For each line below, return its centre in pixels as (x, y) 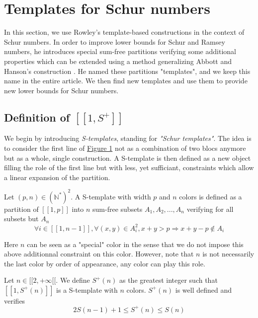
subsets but (21, 219)
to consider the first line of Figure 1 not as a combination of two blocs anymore (125, 148)
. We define (73, 280)
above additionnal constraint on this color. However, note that (99, 254)
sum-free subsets (118, 209)
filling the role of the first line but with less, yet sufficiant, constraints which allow (129, 167)
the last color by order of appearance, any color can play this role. (105, 263)
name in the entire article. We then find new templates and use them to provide (126, 81)
